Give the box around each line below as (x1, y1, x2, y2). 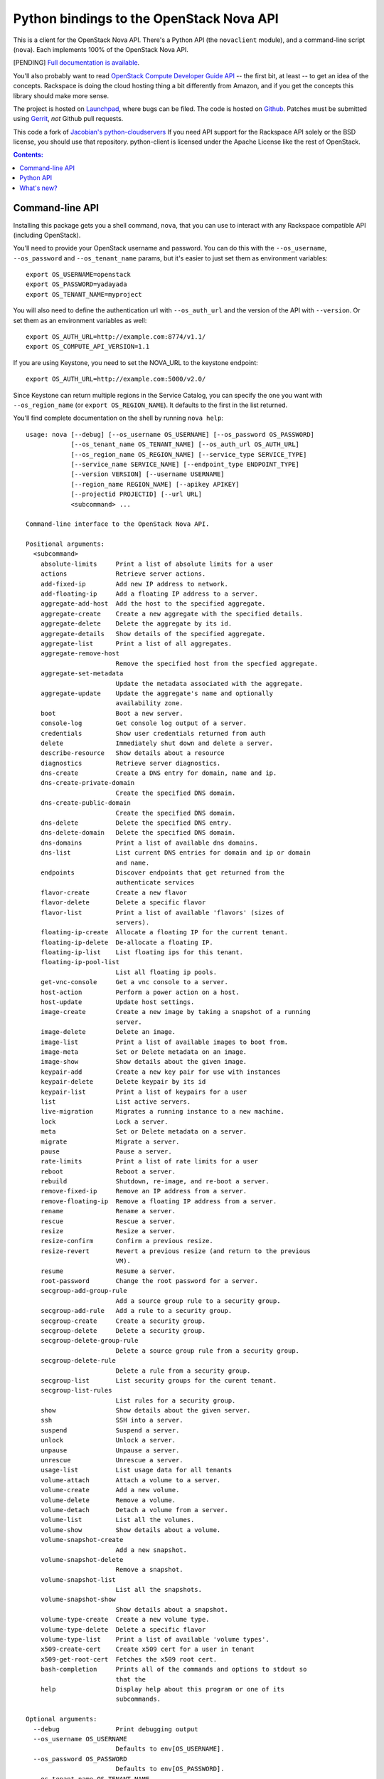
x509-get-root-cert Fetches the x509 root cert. (40, 1655, 217, 1663)
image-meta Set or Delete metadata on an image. (40, 1048, 247, 1056)
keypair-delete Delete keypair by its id (40, 1078, 206, 1086)
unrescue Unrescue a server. (40, 1456, 184, 1464)
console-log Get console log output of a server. (40, 719, 247, 727)
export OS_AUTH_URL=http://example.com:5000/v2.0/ (26, 375, 206, 384)
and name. (115, 858, 150, 867)
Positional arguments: (26, 540, 105, 548)
